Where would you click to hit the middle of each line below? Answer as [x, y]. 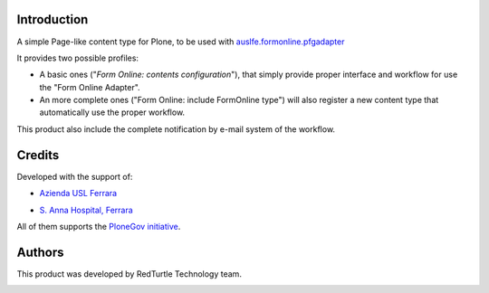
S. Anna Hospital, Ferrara [86, 210]
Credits [38, 155]
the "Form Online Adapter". [90, 87]
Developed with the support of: [75, 176]
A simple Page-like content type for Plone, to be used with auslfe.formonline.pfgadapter [181, 42]
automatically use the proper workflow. [112, 112]
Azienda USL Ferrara [78, 194]
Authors [40, 252]
